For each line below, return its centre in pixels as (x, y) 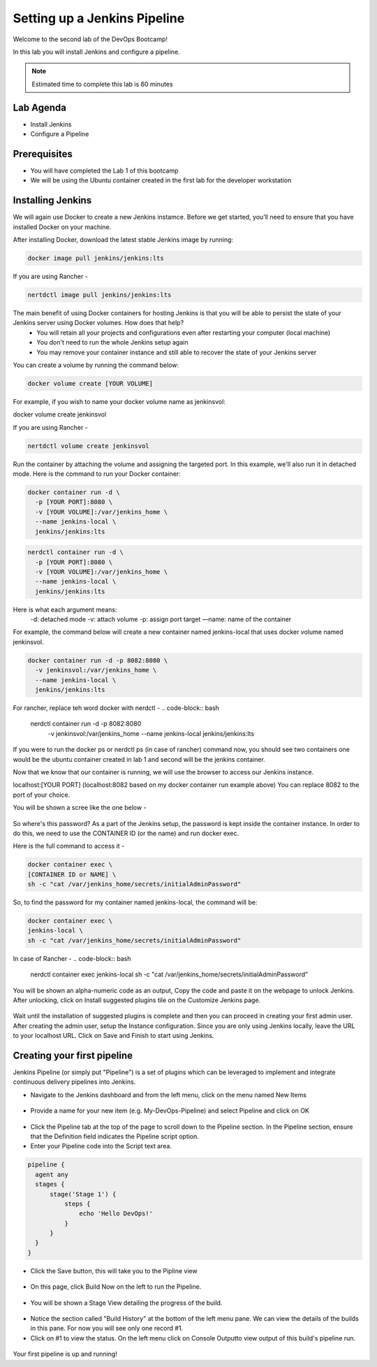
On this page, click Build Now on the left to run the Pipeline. (116, 1287)
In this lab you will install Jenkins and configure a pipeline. (97, 52)
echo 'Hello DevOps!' (116, 1214)
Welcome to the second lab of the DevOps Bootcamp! (90, 39)
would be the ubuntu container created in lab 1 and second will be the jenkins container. (139, 759)
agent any (52, 1174)
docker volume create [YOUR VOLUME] (90, 383)
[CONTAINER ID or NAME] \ (72, 874)
